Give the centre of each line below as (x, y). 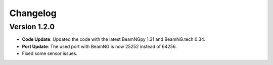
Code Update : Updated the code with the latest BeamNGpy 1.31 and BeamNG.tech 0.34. (114, 39)
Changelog (33, 13)
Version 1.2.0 (32, 27)
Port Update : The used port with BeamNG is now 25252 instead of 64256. (99, 46)
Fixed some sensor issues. (50, 53)
